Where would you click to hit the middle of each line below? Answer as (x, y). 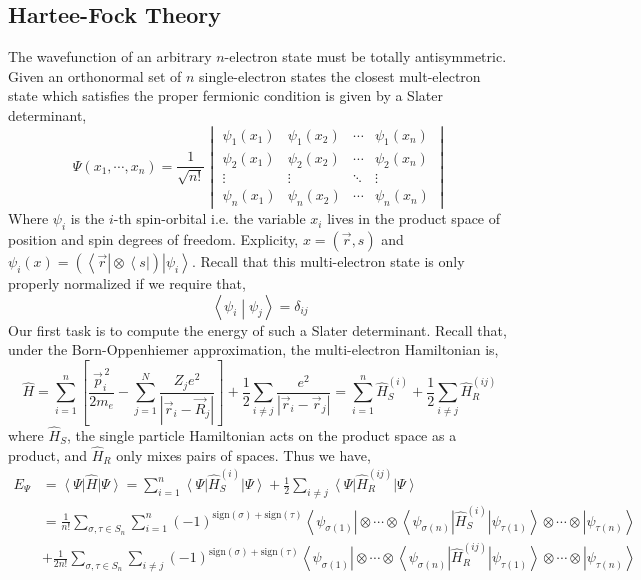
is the (87, 218)
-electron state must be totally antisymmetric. (365, 56)
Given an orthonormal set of (95, 75)
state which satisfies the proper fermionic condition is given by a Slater (225, 95)
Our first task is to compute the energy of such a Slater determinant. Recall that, (257, 329)
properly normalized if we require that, (127, 283)
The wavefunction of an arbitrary (110, 56)
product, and (48, 454)
